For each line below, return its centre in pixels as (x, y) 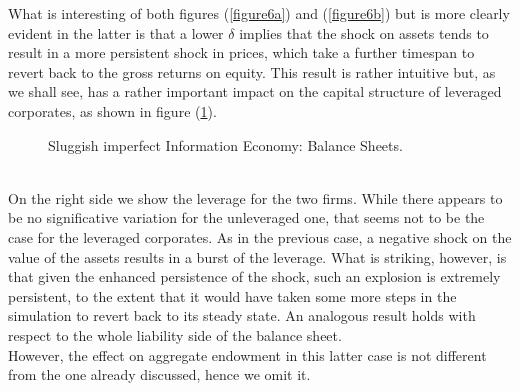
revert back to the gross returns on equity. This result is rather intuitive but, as (252, 71)
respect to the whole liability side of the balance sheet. (175, 334)
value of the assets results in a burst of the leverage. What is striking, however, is (257, 256)
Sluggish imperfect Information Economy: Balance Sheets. (225, 144)
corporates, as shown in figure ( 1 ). (112, 110)
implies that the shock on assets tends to (364, 32)
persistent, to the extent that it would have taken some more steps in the (232, 295)
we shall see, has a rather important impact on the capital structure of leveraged (255, 91)
